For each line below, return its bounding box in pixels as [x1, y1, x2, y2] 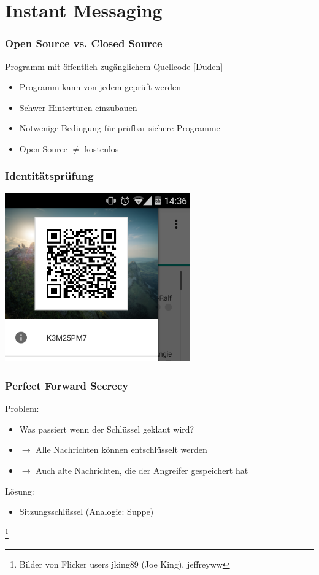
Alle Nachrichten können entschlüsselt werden [36, 443, 207, 456]
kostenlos [85, 142, 119, 155]
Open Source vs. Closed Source [5, 36, 163, 51]
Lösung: [5, 484, 34, 497]
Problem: [5, 402, 39, 415]
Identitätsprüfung [5, 168, 94, 183]
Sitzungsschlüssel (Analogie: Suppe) [19, 505, 154, 518]
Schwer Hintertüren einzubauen [19, 101, 137, 114]
